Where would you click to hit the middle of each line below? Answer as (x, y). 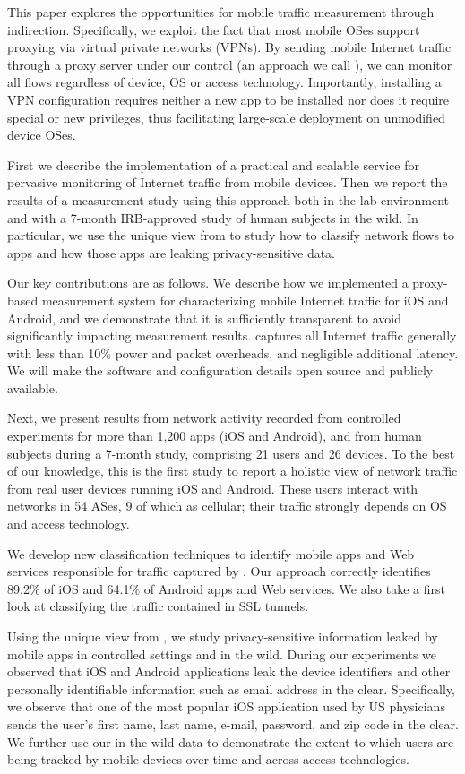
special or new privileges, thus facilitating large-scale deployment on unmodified (226, 117)
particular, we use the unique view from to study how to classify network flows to (231, 235)
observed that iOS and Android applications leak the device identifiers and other (229, 671)
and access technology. (69, 524)
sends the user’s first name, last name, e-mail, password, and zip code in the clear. (233, 723)
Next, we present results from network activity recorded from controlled (204, 418)
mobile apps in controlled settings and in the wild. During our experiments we (222, 654)
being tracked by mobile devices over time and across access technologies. (208, 759)
